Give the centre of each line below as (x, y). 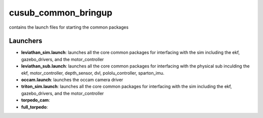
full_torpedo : (35, 107)
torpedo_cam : (36, 100)
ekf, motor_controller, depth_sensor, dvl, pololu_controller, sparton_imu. (93, 73)
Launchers (26, 41)
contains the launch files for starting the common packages (69, 27)
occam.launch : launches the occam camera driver (72, 80)
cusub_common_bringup (61, 13)
